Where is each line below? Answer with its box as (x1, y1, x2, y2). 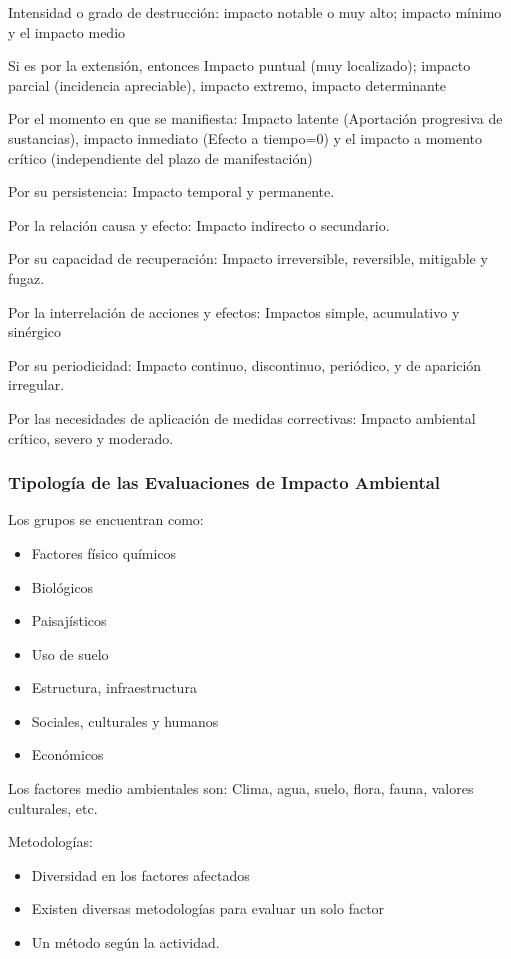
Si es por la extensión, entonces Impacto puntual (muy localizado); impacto (8, 55, 471, 76)
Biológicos (31, 576, 94, 597)
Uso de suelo (31, 643, 109, 664)
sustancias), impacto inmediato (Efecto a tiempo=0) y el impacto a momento (8, 127, 483, 148)
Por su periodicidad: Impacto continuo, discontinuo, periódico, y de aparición (8, 354, 482, 375)
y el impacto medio (8, 21, 126, 42)
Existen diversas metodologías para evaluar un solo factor (31, 898, 385, 919)
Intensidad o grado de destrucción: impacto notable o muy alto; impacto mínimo (8, 2, 502, 22)
